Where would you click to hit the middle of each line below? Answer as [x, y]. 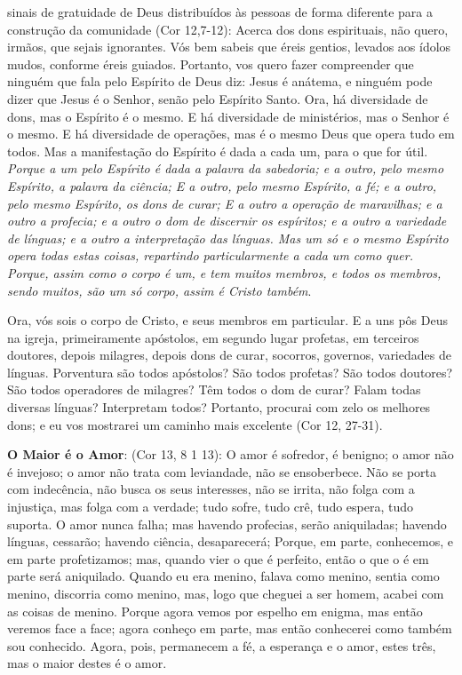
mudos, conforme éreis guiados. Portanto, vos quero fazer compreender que [211, 64]
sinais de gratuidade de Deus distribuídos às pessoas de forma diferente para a [220, 12]
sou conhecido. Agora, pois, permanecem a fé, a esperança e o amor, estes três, [222, 645]
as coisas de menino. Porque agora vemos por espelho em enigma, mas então [215, 611]
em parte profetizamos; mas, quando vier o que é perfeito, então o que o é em [218, 558]
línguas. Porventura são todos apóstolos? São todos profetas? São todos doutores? [230, 372]
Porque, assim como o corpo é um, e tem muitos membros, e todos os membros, [224, 272]
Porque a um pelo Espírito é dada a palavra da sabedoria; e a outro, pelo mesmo [226, 168]
